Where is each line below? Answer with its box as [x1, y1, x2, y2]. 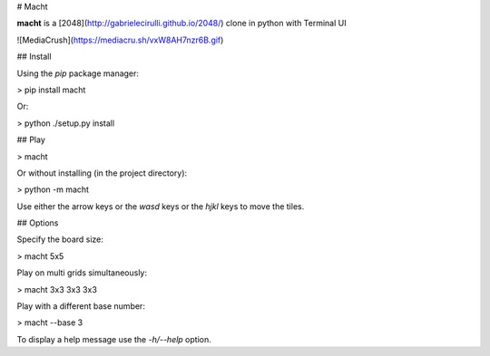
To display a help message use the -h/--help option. [16, 333, 212, 344]
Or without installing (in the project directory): [16, 168, 188, 178]
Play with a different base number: [16, 301, 145, 312]
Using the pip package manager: [16, 68, 140, 79]
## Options [16, 217, 59, 228]
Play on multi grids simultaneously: [16, 267, 148, 278]
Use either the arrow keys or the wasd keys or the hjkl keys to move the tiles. [16, 200, 305, 212]
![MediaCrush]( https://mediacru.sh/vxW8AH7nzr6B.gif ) [16, 34, 224, 45]
